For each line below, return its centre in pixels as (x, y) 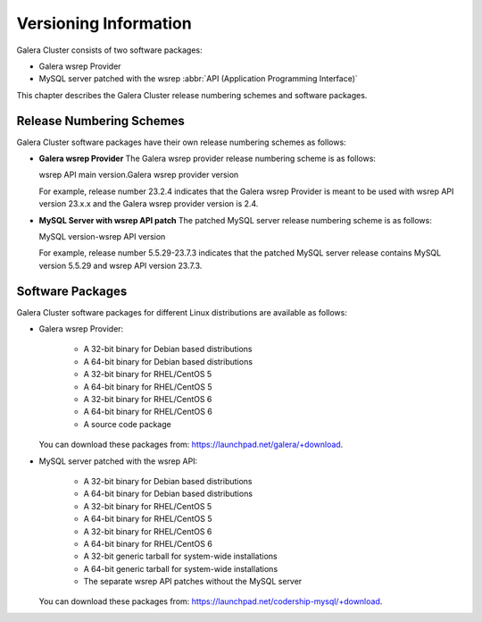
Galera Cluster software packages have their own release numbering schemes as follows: (182, 142)
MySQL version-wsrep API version (102, 236)
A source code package (127, 424)
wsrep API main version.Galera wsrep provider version (139, 175)
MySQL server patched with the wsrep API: (118, 461)
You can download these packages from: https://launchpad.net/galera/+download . (191, 445)
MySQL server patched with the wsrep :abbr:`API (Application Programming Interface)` (199, 79)
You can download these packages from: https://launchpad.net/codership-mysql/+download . (211, 601)
